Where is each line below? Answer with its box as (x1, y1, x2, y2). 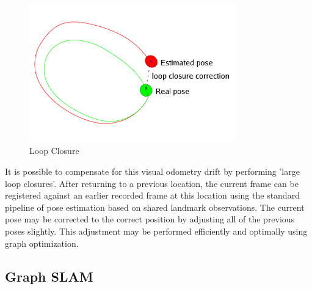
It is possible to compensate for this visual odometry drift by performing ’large (5, 165, 300, 178)
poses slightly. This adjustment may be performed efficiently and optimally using (5, 225, 308, 238)
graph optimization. (5, 236, 79, 249)
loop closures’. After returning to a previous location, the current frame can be (5, 177, 299, 189)
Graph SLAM (5, 266, 93, 285)
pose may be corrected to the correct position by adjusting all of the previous (5, 213, 295, 225)
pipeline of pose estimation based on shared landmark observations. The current (5, 200, 305, 213)
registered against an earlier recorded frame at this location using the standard (5, 189, 300, 202)
